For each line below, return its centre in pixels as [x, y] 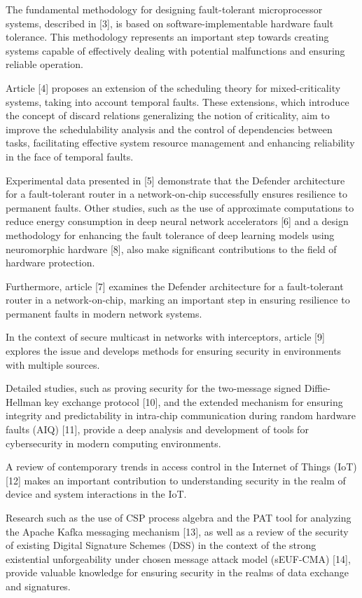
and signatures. [38, 586]
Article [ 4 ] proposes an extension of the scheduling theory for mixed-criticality [173, 87]
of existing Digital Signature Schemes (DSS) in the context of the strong [161, 545]
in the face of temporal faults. [70, 156]
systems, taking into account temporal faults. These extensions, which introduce [177, 101]
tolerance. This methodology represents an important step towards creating [167, 37]
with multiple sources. [53, 364]
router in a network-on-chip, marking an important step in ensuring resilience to [178, 300]
